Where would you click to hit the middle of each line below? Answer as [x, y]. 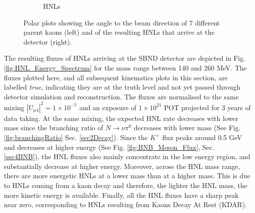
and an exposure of [108, 107]
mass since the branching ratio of [54, 128]
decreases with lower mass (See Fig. [187, 128]
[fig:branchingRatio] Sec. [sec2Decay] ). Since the [76, 137]
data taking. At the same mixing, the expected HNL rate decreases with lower [121, 118]
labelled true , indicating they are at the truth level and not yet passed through [122, 87]
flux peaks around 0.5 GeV [202, 137]
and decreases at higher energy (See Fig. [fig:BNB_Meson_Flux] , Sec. [109, 147]
